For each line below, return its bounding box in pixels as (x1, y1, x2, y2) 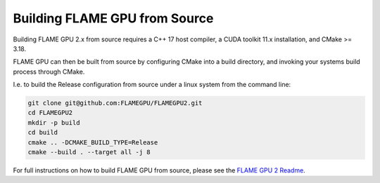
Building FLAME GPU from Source (13, 11, 214, 26)
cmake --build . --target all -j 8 (27, 148, 151, 156)
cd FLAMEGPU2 (27, 109, 73, 117)
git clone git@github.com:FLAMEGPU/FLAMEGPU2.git (27, 99, 203, 107)
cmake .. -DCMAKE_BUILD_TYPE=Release (27, 138, 158, 147)
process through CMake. (13, 67, 85, 76)
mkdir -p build (27, 118, 80, 126)
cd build (27, 128, 58, 137)
